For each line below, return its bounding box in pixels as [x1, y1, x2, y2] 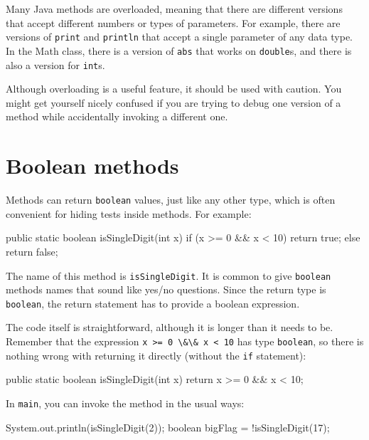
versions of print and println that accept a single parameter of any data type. [6, 29, 353, 44]
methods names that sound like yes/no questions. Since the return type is [6, 282, 326, 297]
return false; [6, 243, 58, 258]
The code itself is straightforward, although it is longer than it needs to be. [6, 320, 333, 335]
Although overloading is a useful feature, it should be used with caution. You [6, 81, 342, 96]
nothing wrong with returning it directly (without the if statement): [6, 347, 306, 362]
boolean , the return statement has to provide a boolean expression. [6, 295, 300, 310]
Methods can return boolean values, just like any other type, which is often [6, 192, 336, 207]
